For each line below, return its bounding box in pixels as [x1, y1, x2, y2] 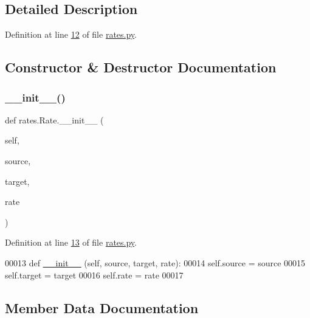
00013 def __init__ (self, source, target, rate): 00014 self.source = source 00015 [5, 256, 306, 269]
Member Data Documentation [5, 298, 199, 317]
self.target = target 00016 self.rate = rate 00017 [5, 268, 184, 281]
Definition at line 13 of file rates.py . [5, 236, 137, 249]
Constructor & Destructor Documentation [5, 58, 277, 77]
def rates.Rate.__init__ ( [5, 113, 104, 126]
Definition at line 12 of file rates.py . [5, 28, 137, 41]
